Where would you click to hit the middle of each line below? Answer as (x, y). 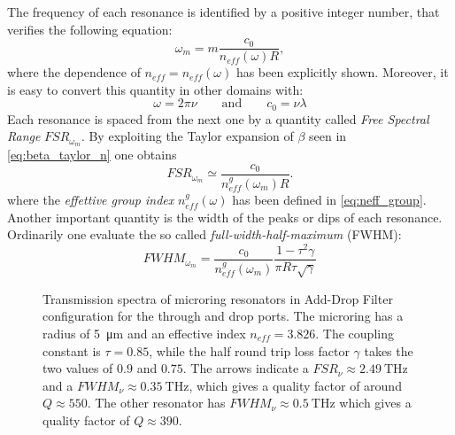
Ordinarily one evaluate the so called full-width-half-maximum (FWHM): (204, 234)
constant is (72, 350)
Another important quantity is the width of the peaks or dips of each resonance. (225, 217)
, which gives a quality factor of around (295, 385)
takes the (389, 350)
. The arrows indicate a (246, 368)
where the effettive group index (91, 200)
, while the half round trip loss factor (249, 350)
